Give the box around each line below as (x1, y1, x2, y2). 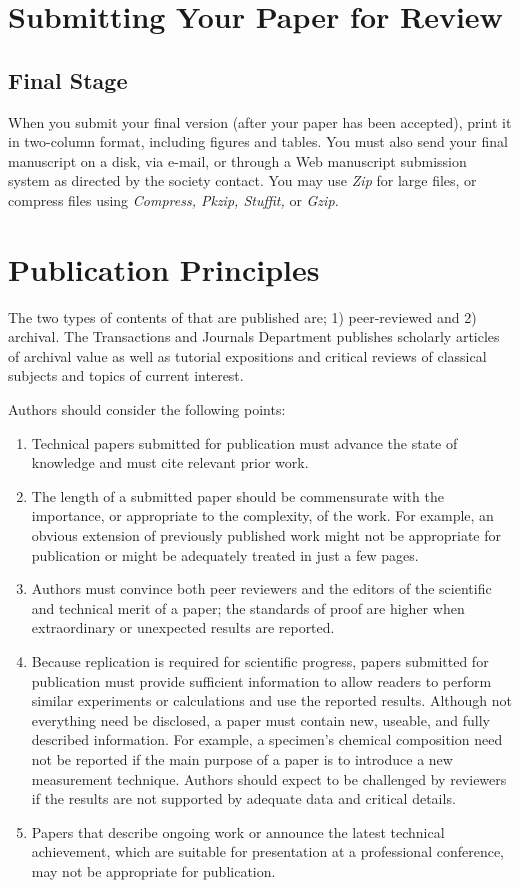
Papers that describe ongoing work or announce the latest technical (31, 821, 445, 842)
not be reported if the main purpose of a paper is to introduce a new (31, 748, 453, 769)
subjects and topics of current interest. (8, 365, 244, 386)
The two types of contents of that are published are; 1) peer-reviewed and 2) (8, 306, 477, 327)
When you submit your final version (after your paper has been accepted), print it (8, 111, 512, 132)
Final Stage (8, 64, 128, 95)
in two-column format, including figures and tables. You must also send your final (8, 131, 508, 152)
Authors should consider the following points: (8, 399, 286, 420)
